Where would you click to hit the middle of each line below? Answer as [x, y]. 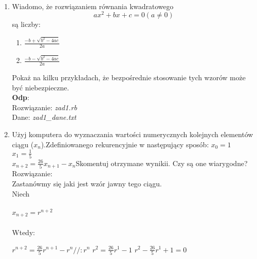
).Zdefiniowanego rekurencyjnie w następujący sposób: [125, 144]
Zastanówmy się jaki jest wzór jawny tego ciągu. [87, 184]
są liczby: [26, 24]
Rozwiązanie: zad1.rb [44, 107]
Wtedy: [23, 232]
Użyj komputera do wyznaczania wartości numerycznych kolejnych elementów [133, 134]
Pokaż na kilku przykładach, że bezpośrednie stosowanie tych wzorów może [129, 77]
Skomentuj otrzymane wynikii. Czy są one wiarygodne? [162, 163]
